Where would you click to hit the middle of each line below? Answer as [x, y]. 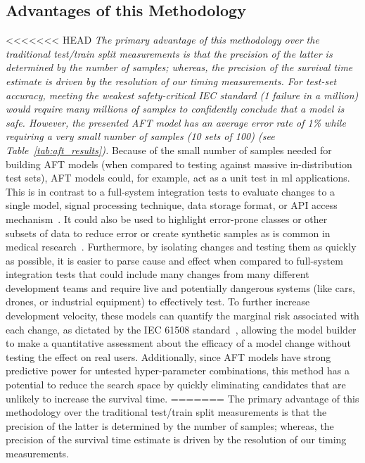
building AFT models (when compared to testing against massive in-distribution [179, 164]
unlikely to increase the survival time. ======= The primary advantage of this [182, 398]
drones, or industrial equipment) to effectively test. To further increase [158, 302]
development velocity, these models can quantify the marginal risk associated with [182, 316]
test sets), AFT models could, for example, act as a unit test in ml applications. [178, 178]
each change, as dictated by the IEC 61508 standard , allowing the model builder [181, 329]
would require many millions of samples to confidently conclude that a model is [175, 109]
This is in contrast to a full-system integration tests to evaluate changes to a [171, 191]
